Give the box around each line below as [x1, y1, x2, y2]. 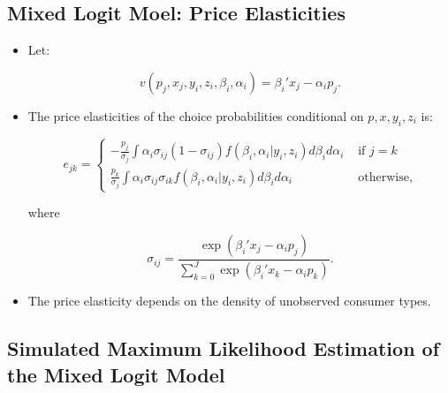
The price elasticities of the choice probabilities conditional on [27, 106, 364, 125]
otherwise [358, 170, 409, 184]
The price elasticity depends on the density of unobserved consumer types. [27, 291, 431, 310]
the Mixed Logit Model [7, 360, 225, 388]
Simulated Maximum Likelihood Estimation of [7, 335, 440, 362]
